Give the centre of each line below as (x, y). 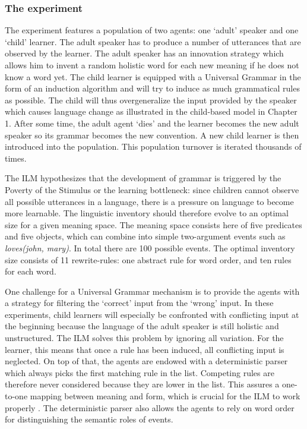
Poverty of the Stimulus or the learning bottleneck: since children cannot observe (152, 189)
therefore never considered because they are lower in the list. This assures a (142, 384)
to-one (16, 396)
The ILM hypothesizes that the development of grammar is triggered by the (143, 178)
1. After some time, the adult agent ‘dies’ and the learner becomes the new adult (152, 123)
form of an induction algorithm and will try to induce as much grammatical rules (152, 88)
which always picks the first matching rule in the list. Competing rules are (140, 372)
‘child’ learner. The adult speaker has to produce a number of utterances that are (153, 41)
